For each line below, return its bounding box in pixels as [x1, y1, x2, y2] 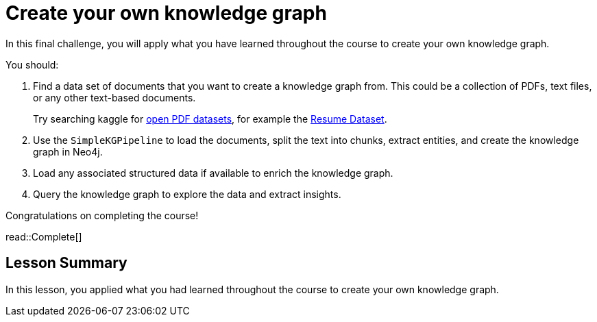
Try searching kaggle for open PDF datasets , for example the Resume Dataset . [33, 112, 387, 125]
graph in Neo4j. [33, 145, 103, 158]
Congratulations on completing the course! [5, 209, 199, 221]
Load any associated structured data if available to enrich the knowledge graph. [33, 166, 393, 179]
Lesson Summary [5, 254, 127, 272]
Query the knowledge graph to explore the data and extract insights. [33, 188, 341, 200]
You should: [5, 58, 59, 71]
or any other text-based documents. [33, 91, 196, 103]
